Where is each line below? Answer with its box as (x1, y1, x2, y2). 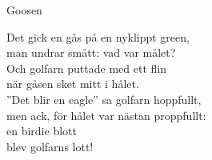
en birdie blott (6, 122, 77, 139)
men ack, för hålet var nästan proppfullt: (6, 106, 206, 123)
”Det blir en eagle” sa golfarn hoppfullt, (6, 90, 202, 107)
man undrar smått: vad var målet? (6, 44, 176, 61)
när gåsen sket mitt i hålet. (6, 75, 139, 92)
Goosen (6, 2, 42, 18)
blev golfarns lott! (6, 138, 94, 154)
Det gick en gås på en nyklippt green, (6, 28, 190, 45)
